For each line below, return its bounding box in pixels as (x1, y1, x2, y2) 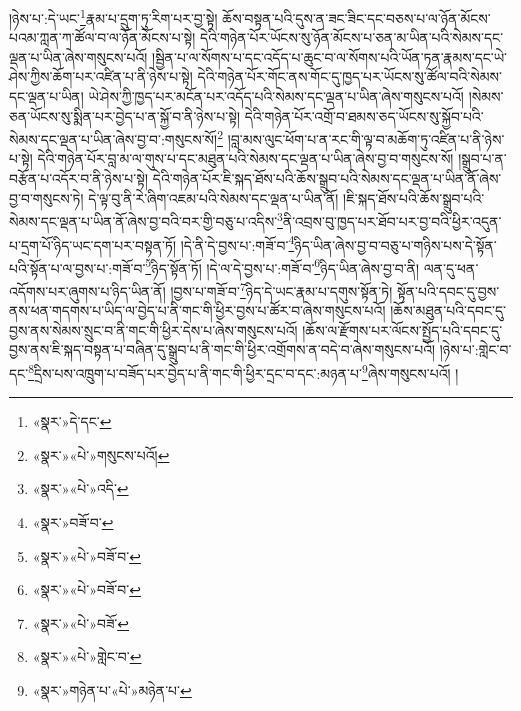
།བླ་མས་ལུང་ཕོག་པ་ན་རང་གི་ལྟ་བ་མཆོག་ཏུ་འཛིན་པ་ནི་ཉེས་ (227, 128, 505, 149)
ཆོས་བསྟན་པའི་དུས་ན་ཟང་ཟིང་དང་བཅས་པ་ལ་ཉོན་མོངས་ (222, 7, 491, 28)
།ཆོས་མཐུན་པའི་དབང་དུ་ (390, 300, 507, 321)
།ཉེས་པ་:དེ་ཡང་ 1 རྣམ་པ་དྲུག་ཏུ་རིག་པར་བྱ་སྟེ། (9, 5, 218, 28)
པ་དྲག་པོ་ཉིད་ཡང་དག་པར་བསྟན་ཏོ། (9, 234, 177, 255)
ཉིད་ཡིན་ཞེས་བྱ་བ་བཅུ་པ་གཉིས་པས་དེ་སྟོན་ (294, 234, 497, 255)
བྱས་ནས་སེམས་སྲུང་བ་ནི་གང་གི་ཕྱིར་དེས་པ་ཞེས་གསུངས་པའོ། (9, 319, 298, 340)
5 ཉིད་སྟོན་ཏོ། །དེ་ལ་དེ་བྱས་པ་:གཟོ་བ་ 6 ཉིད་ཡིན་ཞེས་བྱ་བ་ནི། (145, 254, 420, 278)
